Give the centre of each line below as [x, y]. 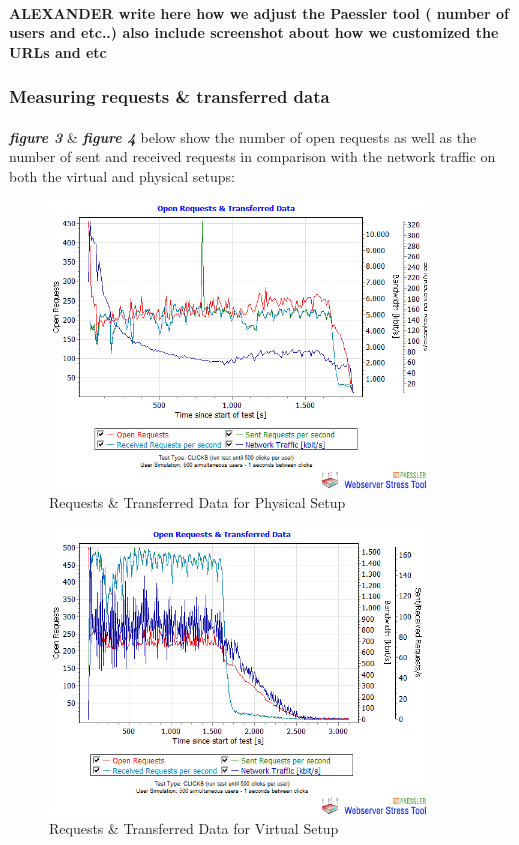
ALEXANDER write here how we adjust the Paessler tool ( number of [259, 12]
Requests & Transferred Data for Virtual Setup [194, 828]
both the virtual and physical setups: [122, 176]
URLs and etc [58, 51]
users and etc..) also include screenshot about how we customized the [254, 32]
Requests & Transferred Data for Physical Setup [197, 502]
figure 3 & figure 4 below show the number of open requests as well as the [243, 136]
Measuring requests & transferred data [169, 96]
